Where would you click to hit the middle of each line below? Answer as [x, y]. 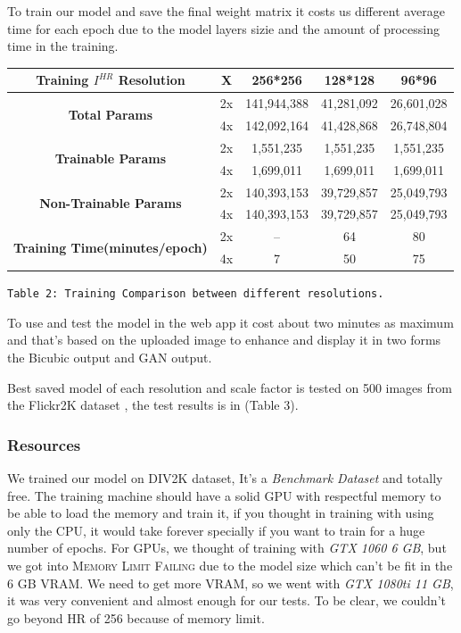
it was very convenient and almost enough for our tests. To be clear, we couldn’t [226, 600]
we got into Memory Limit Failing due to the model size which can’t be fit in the [230, 565]
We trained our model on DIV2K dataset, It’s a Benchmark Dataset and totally [225, 477]
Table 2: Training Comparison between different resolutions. [196, 294]
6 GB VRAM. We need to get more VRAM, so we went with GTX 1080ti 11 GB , [230, 583]
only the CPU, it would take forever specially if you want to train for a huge [216, 530]
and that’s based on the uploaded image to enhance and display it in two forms [224, 340]
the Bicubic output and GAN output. [110, 357]
